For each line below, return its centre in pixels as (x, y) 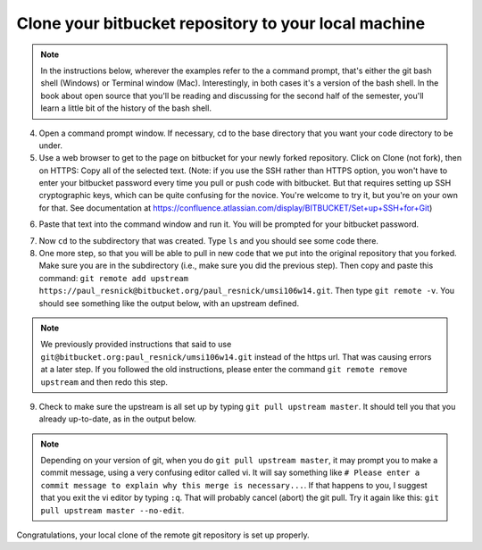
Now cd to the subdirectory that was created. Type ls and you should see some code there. (209, 240)
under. (50, 145)
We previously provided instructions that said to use (136, 345)
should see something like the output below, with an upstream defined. (169, 303)
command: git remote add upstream (114, 278)
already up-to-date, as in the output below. (117, 419)
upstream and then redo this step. (104, 382)
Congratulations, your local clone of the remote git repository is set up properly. (163, 535)
